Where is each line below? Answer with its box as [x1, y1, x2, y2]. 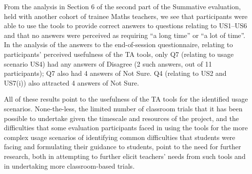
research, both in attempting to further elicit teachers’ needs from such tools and [4, 151, 246, 161]
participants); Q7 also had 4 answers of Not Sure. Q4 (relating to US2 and [4, 68, 227, 78]
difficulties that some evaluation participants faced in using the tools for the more [4, 122, 248, 133]
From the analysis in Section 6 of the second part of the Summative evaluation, [4, 1, 241, 11]
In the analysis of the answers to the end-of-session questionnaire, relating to [4, 39, 233, 50]
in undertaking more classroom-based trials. [4, 160, 135, 171]
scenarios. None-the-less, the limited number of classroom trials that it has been [4, 103, 243, 113]
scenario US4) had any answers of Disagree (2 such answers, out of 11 [4, 58, 212, 69]
